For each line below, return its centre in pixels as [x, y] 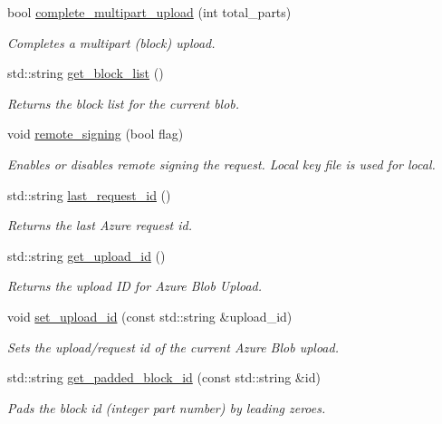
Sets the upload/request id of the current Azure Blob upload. [173, 347]
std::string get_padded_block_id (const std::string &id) [164, 377]
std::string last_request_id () [89, 194]
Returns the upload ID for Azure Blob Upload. [135, 286]
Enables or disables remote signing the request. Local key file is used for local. [221, 164]
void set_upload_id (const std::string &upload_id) [150, 316]
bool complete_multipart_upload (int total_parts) [149, 12]
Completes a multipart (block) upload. [111, 42]
